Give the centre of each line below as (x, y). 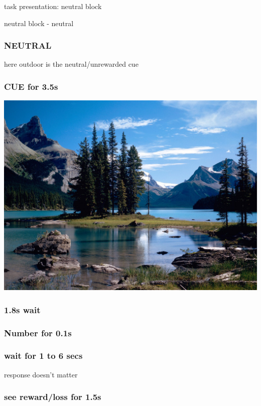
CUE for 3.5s (31, 86)
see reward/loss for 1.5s (53, 397)
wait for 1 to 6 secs (43, 356)
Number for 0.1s (38, 332)
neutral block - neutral (39, 23)
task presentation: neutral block (53, 6)
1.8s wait (22, 309)
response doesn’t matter (41, 374)
